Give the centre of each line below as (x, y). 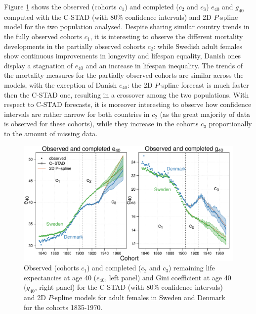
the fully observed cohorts (43, 36)
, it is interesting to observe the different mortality (167, 36)
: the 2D (140, 84)
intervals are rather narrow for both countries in (77, 114)
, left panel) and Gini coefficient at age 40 (168, 277)
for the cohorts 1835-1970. (63, 307)
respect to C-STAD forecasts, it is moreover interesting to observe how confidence (128, 104)
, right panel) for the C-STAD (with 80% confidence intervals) (129, 287)
